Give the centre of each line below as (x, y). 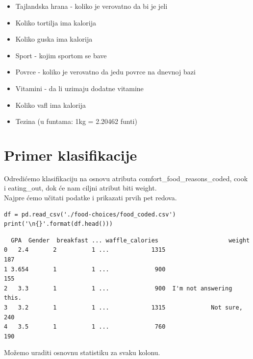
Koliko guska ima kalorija (54, 39)
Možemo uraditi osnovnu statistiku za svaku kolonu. (82, 352)
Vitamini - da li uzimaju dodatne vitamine (79, 88)
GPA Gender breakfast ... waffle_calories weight (130, 240)
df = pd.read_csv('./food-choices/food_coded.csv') (90, 214)
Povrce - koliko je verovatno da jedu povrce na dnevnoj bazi (105, 72)
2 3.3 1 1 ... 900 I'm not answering (118, 288)
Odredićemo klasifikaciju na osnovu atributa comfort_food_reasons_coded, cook (126, 178)
